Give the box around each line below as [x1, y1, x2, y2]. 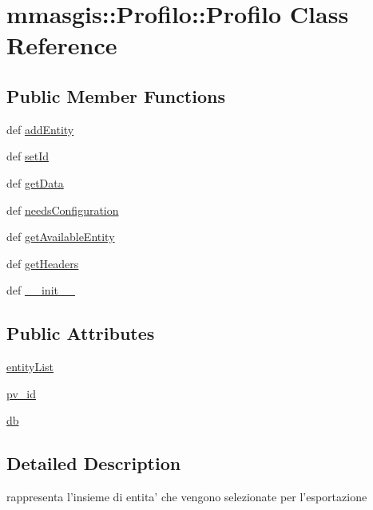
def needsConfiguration [6, 201, 119, 218]
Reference [6, 29, 117, 61]
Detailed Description [6, 451, 181, 476]
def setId [6, 148, 49, 164]
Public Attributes [6, 321, 155, 346]
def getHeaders [6, 255, 79, 271]
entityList [6, 358, 54, 375]
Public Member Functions [6, 83, 225, 108]
